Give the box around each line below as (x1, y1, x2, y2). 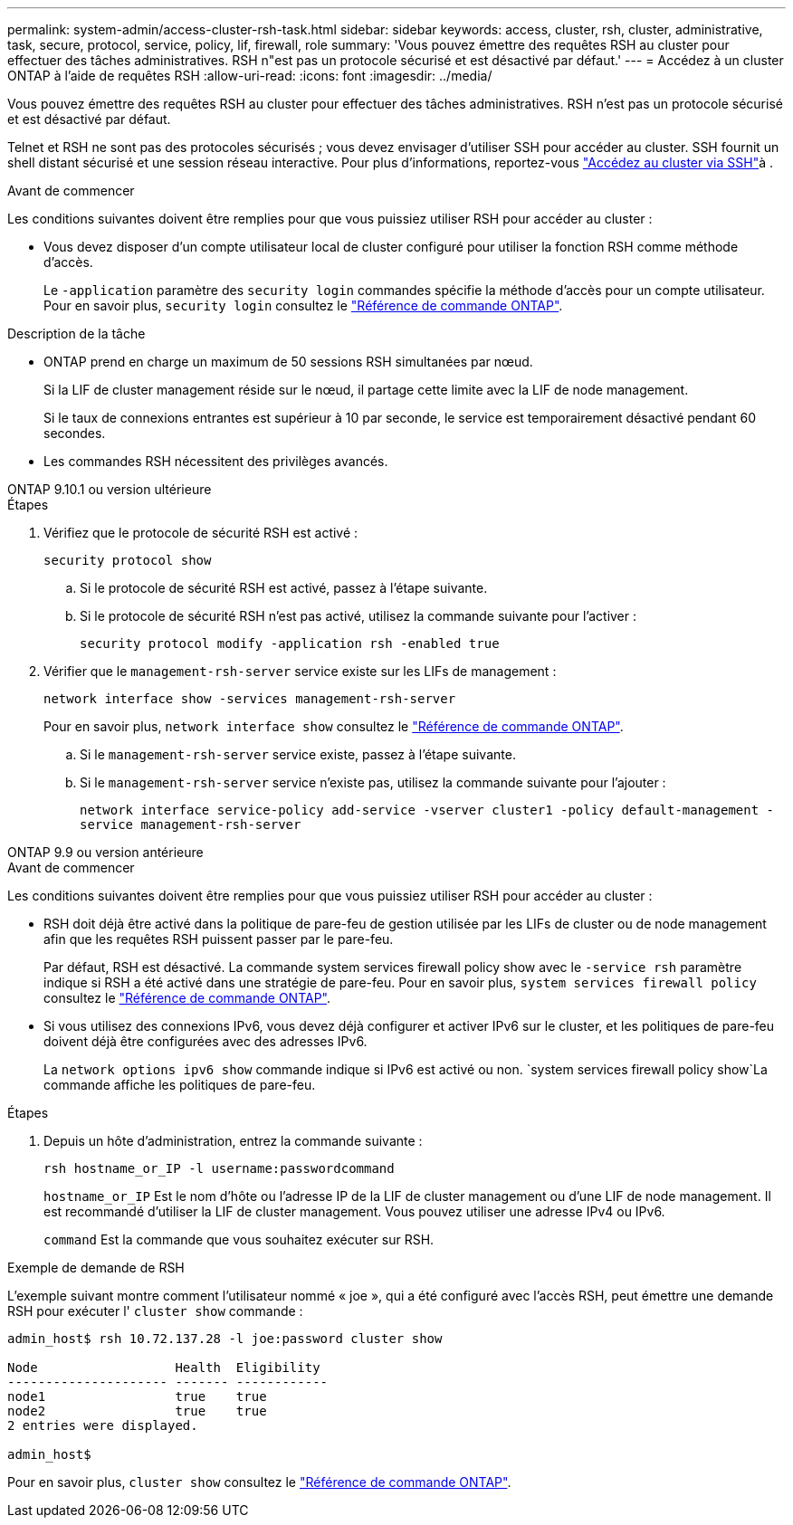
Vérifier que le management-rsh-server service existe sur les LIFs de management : (43, 663, 557, 679)
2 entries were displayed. (7, 1418, 198, 1433)
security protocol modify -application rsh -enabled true (80, 636, 500, 651)
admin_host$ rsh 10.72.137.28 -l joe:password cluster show (7, 1331, 443, 1346)
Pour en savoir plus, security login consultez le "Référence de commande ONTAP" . (43, 298, 563, 313)
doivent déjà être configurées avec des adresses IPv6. (43, 1034, 368, 1049)
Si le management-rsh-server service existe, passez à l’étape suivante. (80, 747, 516, 762)
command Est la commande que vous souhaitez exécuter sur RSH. (43, 1232, 435, 1247)
